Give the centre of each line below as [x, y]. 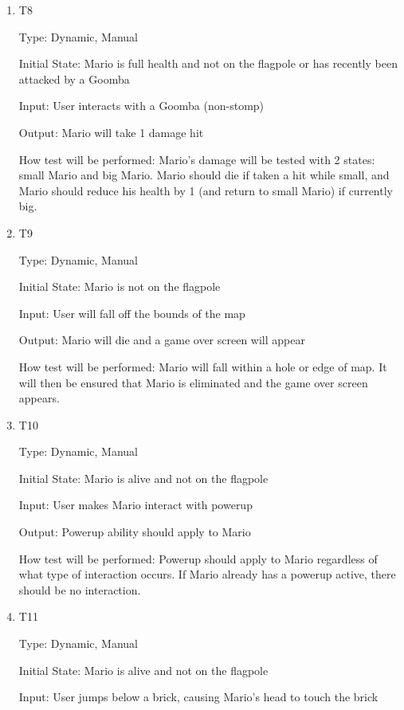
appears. [39, 398]
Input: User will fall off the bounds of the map [132, 313]
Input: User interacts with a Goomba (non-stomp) [141, 106]
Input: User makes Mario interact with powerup [135, 505]
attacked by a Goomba [74, 78]
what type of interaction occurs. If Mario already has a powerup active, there [207, 574]
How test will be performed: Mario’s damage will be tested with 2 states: [197, 159]
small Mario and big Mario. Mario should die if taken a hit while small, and [204, 175]
